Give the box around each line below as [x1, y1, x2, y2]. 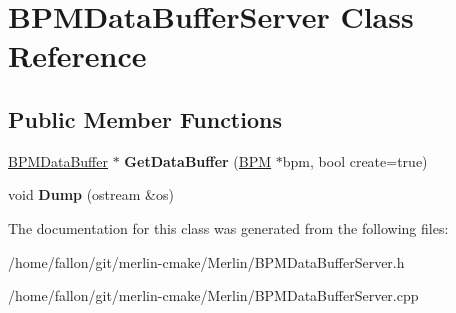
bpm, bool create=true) [282, 150, 428, 171]
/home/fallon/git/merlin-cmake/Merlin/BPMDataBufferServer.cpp [8, 285, 419, 306]
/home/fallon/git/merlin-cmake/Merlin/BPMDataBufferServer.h [8, 251, 405, 272]
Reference [8, 35, 147, 76]
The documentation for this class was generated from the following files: [8, 217, 449, 238]
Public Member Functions [8, 103, 282, 134]
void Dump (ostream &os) [8, 184, 174, 205]
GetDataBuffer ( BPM [124, 150, 272, 171]
